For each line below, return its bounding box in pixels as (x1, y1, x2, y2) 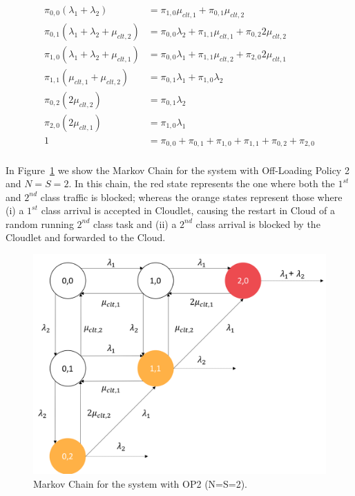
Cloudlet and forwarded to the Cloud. (6, 230, 166, 245)
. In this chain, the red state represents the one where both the (68, 176, 335, 191)
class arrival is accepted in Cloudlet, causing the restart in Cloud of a (41, 203, 335, 218)
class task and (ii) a (93, 216, 177, 231)
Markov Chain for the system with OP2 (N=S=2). (33, 476, 248, 490)
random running (6, 216, 74, 231)
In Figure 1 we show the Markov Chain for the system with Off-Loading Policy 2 (6, 162, 349, 177)
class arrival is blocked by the (195, 216, 320, 231)
